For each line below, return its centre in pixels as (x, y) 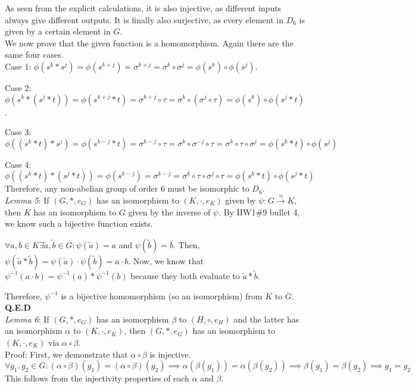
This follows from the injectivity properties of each (97, 378)
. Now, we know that (166, 260)
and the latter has (266, 319)
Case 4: (18, 164)
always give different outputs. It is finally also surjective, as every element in (144, 19)
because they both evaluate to (185, 275)
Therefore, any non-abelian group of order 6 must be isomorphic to (127, 188)
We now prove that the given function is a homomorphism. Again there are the (149, 43)
